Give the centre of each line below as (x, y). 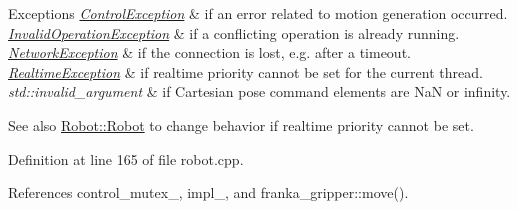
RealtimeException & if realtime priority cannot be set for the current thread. (245, 71)
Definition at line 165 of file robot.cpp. (126, 158)
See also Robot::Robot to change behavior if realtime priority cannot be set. (241, 124)
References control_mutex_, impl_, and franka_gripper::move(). (208, 192)
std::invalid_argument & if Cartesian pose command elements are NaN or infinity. (259, 91)
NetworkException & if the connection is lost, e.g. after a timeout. (209, 52)
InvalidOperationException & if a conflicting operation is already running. (234, 32)
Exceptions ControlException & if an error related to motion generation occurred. (258, 13)
